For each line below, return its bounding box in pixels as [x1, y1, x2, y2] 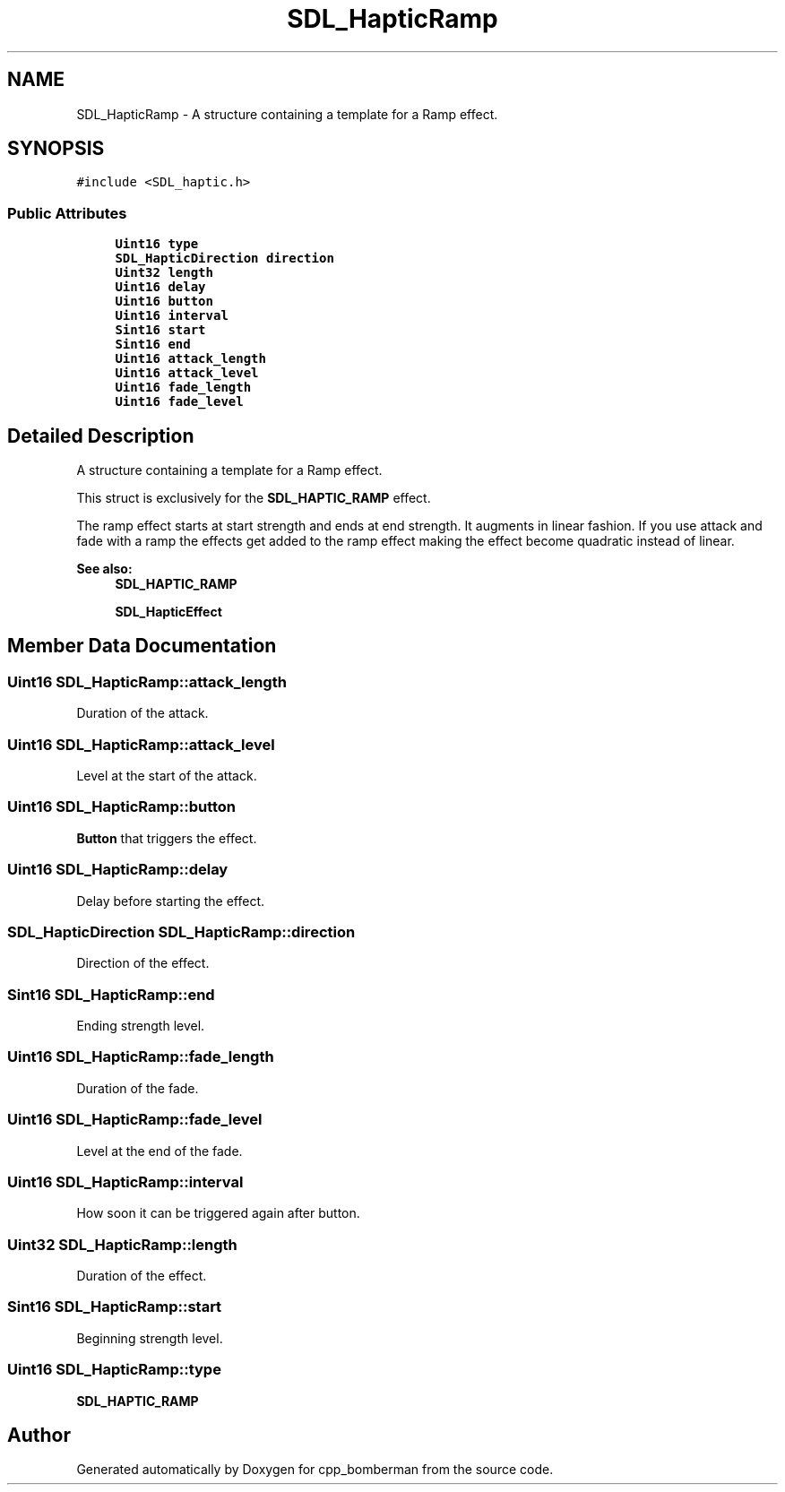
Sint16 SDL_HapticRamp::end [7, 985, 215, 1004]
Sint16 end [115, 337, 191, 352]
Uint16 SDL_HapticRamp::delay [7, 860, 229, 879]
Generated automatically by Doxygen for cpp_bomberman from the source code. [76, 1462, 554, 1478]
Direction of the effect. [76, 955, 210, 971]
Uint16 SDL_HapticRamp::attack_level [7, 735, 275, 754]
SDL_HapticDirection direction [115, 251, 334, 266]
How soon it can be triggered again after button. [76, 1205, 360, 1221]
